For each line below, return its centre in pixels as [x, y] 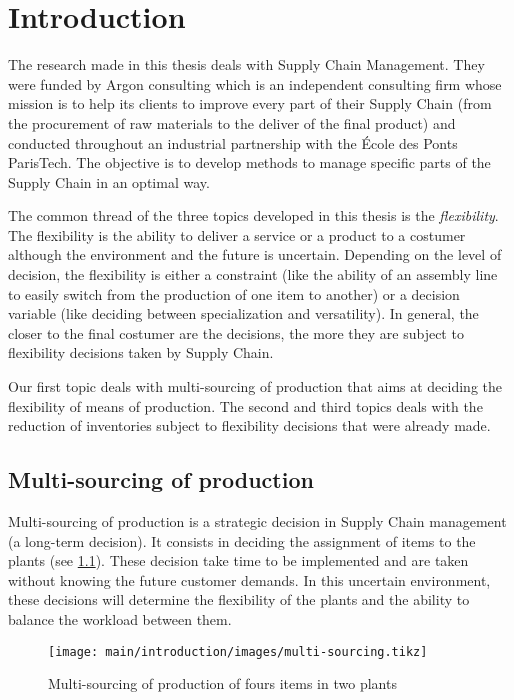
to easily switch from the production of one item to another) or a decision [234, 293]
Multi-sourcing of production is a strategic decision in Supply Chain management [257, 521]
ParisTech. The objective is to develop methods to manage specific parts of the [249, 162]
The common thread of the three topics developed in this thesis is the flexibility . [253, 215]
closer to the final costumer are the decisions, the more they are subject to [236, 332]
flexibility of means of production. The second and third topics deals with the [245, 405]
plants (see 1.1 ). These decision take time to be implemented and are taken [238, 560]
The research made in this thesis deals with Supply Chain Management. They [246, 64]
